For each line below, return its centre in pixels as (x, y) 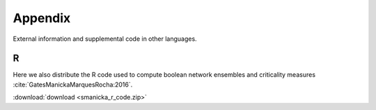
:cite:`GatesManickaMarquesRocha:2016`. (73, 84)
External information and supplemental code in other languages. (105, 39)
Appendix (42, 18)
